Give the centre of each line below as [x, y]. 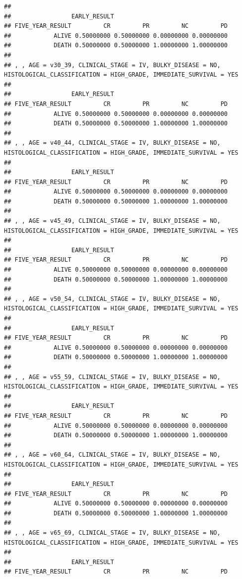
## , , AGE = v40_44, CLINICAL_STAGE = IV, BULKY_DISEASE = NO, [112, 143]
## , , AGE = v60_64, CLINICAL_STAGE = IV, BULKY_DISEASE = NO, [112, 455]
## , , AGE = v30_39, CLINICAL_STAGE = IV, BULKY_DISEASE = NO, [112, 65]
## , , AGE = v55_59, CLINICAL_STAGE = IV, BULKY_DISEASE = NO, [112, 377]
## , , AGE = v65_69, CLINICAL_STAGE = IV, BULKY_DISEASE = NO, [112, 533]
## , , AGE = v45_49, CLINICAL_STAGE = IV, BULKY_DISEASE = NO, [112, 221]
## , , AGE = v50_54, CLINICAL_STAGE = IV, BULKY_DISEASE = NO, [112, 299]
